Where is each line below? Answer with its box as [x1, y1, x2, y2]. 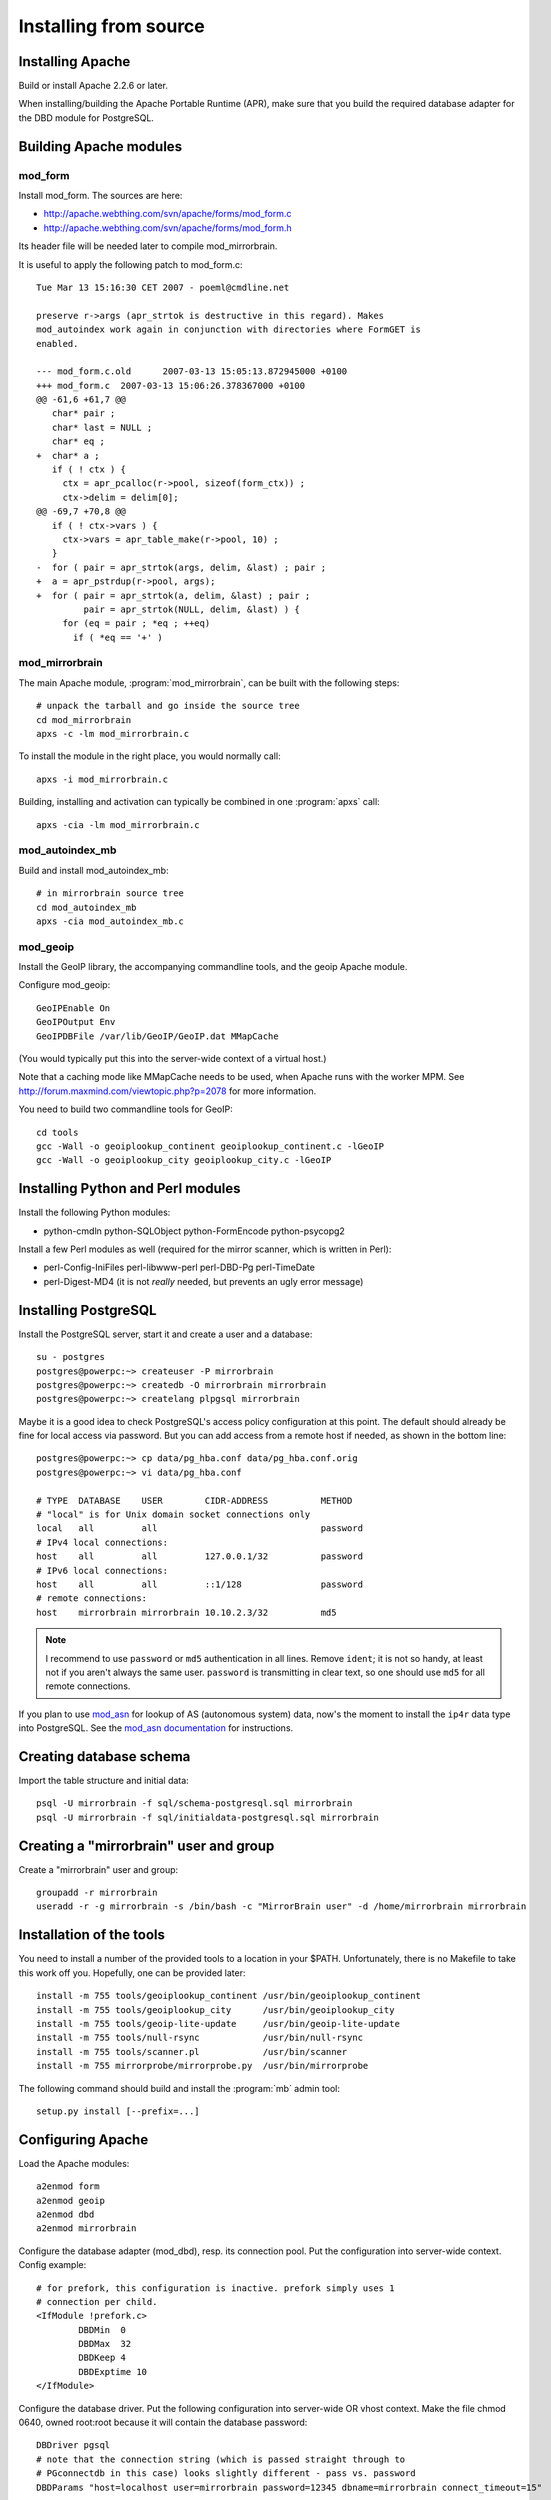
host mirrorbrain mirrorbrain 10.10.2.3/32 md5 [36, 1606, 337, 1618]
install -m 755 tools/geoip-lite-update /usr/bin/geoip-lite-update [36, 2018, 400, 2029]
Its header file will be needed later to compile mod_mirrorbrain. [18, 240, 278, 252]
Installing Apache [18, 53, 131, 70]
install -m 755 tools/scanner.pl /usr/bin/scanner [36, 2046, 348, 2057]
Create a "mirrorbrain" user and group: [18, 1863, 179, 1875]
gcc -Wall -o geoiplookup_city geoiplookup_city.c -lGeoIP [36, 1155, 332, 1166]
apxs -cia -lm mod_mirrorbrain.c [36, 819, 200, 830]
